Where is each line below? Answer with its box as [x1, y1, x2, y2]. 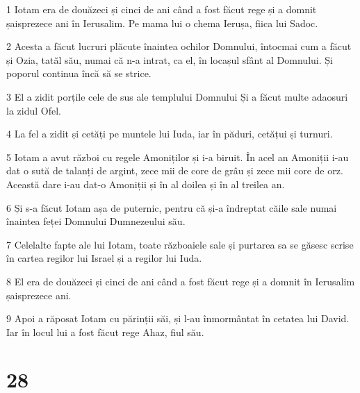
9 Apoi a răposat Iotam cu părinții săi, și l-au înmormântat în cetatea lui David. [6, 311, 350, 326]
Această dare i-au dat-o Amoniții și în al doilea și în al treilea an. [6, 176, 285, 191]
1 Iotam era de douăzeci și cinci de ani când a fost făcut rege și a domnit [6, 2, 317, 16]
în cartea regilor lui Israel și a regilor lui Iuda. [6, 251, 202, 265]
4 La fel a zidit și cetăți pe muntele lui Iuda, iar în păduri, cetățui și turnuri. [6, 126, 333, 141]
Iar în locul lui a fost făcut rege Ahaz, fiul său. [6, 324, 204, 339]
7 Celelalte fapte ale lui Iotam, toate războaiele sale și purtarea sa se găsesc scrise [6, 237, 354, 251]
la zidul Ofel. [6, 103, 61, 117]
